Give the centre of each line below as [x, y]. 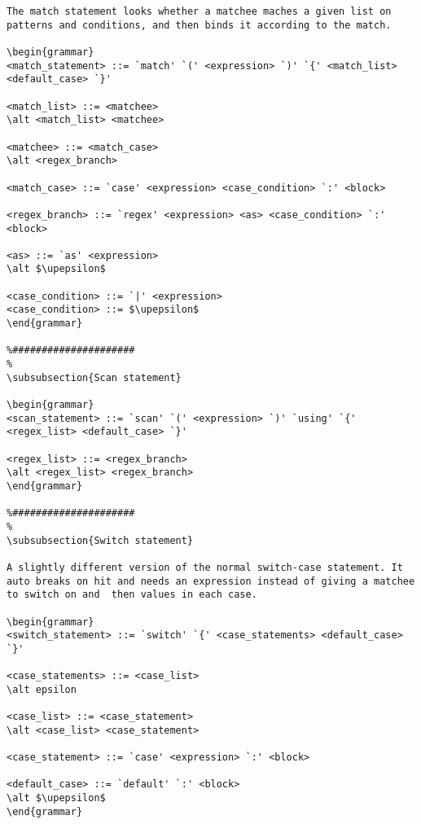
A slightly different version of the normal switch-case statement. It [205, 567]
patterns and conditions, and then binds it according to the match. [199, 25]
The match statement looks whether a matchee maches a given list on [199, 11]
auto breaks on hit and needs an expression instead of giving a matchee [211, 581]
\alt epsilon [42, 689]
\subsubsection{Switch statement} [100, 540]
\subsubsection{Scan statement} [94, 377]
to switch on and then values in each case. [132, 595]
